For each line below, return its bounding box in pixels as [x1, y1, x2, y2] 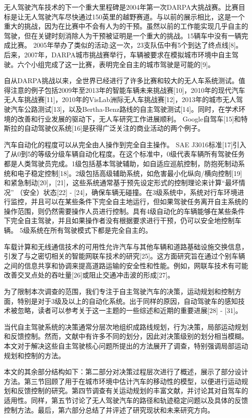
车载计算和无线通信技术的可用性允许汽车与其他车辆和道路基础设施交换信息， [4, 241, 248, 251]
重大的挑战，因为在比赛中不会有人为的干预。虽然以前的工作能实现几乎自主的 [4, 21, 248, 31]
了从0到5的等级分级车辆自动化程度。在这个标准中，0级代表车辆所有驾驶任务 [4, 149, 245, 159]
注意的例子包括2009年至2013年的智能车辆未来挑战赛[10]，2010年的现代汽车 [10, 85, 245, 95]
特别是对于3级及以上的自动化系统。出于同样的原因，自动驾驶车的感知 [17, 296, 238, 306]
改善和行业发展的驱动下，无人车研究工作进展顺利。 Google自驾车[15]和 [17, 113, 241, 123]
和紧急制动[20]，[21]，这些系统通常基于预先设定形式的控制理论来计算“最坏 [4, 177, 239, 188]
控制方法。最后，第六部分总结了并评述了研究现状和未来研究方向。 [4, 404, 214, 415]
